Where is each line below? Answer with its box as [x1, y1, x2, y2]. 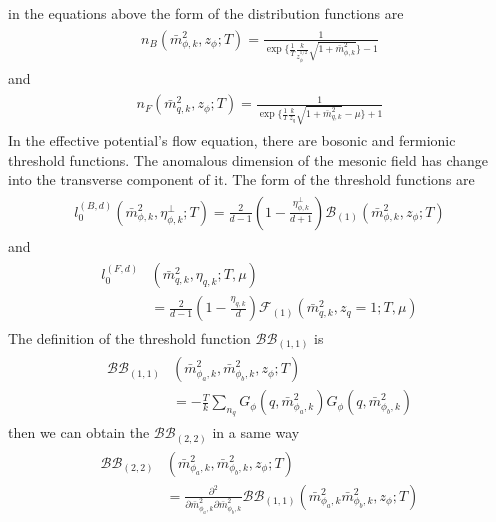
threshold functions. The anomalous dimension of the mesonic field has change [8, 149, 489, 170]
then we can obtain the [8, 422, 150, 443]
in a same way [212, 422, 300, 443]
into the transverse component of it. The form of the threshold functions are [8, 169, 475, 190]
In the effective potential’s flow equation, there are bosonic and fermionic [8, 129, 456, 150]
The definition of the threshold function [8, 327, 251, 348]
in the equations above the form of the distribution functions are [8, 3, 404, 23]
